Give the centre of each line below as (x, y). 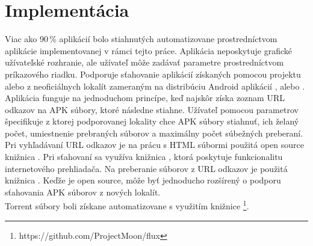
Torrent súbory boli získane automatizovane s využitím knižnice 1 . (127, 205)
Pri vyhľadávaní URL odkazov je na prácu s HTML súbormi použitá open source (155, 145)
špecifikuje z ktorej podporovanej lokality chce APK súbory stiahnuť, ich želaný (152, 121)
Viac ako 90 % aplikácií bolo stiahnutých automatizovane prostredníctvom (141, 39)
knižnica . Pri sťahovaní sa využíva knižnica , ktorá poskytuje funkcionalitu (144, 157)
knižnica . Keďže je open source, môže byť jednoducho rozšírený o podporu (143, 180)
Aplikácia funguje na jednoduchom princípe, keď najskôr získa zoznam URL (145, 98)
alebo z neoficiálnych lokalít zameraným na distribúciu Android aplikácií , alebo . (155, 86)
